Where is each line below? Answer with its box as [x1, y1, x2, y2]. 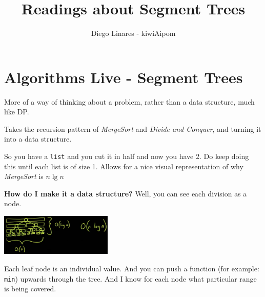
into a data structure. [4, 133, 72, 144]
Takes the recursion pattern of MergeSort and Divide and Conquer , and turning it [4, 123, 261, 134]
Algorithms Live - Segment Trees [4, 66, 243, 87]
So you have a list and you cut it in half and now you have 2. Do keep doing [4, 151, 249, 162]
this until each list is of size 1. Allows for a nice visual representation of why [4, 161, 243, 171]
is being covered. [4, 283, 56, 294]
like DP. [4, 106, 29, 117]
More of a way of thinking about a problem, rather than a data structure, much [4, 96, 255, 107]
